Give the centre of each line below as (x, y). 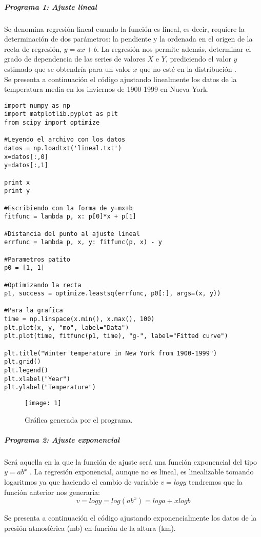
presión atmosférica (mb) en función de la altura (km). (90, 528)
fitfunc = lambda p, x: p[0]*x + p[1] (70, 217)
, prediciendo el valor (198, 59)
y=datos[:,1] (26, 165)
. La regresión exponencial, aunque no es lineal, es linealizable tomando (142, 472)
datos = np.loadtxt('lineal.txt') (63, 148)
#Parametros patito (37, 259)
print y (17, 191)
